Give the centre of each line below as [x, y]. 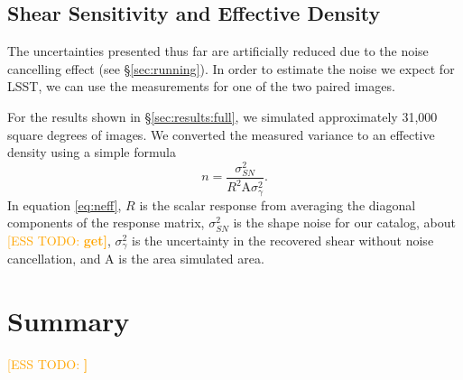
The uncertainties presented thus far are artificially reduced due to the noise [218, 51]
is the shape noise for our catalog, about [344, 222]
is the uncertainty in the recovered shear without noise [283, 241]
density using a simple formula [92, 152]
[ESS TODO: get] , [59, 241]
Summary [69, 321]
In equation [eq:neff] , [65, 204]
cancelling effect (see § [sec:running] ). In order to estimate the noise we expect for [231, 68]
